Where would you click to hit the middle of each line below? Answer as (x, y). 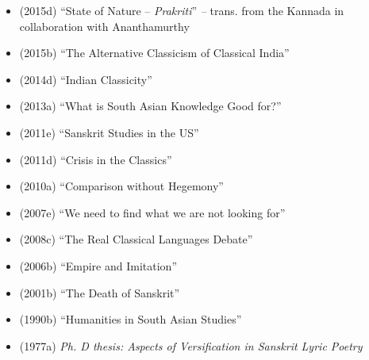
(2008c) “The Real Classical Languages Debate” (136, 239)
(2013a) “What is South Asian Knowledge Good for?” (150, 106)
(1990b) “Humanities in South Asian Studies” (131, 319)
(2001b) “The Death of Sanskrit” (100, 292)
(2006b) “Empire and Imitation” (98, 265)
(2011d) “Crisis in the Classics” (96, 159)
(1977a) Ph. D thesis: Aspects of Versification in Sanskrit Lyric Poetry (191, 345)
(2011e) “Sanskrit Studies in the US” (109, 132)
